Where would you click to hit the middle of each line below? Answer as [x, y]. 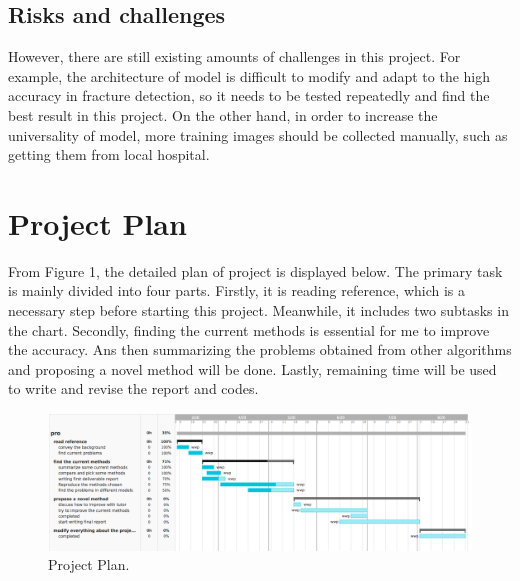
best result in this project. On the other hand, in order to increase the [223, 114]
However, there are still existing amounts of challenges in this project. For [234, 56]
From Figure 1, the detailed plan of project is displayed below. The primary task [255, 270]
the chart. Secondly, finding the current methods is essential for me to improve [249, 329]
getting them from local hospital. [109, 154]
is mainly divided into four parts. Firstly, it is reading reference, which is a [237, 290]
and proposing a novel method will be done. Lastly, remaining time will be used [252, 368]
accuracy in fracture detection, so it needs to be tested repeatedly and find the [249, 95]
